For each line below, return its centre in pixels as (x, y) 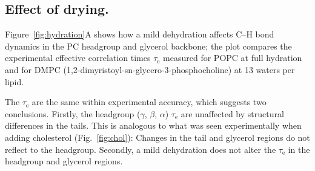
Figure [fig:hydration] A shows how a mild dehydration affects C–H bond (140, 34)
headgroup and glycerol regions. (64, 161)
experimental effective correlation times (78, 58)
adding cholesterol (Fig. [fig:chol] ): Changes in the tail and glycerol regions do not (157, 137)
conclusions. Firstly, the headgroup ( (73, 113)
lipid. (15, 81)
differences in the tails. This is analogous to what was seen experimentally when (153, 125)
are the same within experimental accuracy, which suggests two (149, 102)
